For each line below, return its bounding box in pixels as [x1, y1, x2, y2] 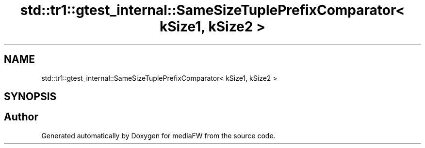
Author [4, 111, 38, 123]
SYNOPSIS [4, 90, 57, 103]
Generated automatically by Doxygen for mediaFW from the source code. [41, 131, 276, 140]
